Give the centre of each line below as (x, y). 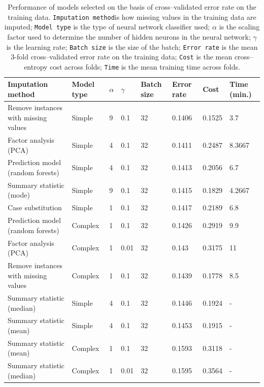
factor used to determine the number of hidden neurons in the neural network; (129, 36)
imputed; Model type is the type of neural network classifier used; (107, 27)
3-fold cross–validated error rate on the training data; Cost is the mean (122, 57)
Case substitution (35, 207)
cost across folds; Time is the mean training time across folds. (145, 66)
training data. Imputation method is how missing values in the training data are (132, 17)
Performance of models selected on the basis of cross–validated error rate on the (132, 7)
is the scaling (239, 27)
